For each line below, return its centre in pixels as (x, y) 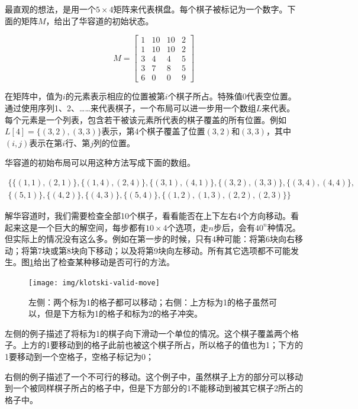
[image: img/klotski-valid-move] (94, 283)
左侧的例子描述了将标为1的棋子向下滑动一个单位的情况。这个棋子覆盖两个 (148, 333)
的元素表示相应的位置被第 (115, 96)
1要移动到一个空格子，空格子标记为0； (79, 356)
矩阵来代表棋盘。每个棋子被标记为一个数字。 (200, 9)
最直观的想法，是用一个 (50, 9)
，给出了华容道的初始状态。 (100, 20)
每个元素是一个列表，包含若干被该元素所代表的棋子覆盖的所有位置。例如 (146, 119)
